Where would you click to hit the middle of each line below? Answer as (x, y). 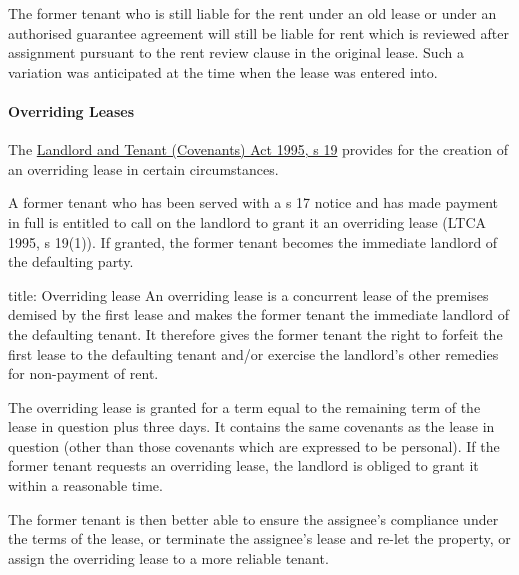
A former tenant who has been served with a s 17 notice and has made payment (253, 202)
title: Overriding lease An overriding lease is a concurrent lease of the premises (248, 294)
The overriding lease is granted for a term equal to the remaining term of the (244, 406)
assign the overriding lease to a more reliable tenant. (168, 557)
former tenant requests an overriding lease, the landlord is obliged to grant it (243, 465)
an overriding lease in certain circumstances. (143, 168)
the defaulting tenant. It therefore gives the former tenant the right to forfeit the (255, 333)
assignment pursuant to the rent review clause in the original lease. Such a (236, 52)
